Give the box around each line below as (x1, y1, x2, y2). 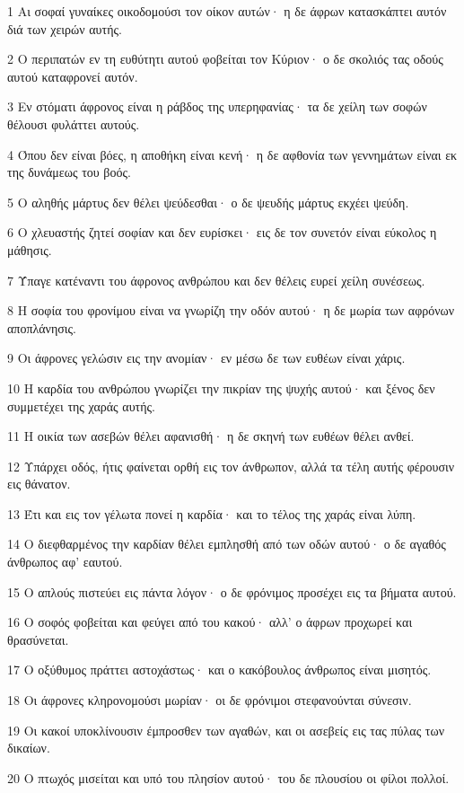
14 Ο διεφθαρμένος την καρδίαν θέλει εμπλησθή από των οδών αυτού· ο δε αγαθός (7, 534, 446, 553)
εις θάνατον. (7, 474, 71, 493)
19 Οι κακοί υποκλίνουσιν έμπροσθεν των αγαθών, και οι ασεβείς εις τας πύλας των (7, 720, 445, 739)
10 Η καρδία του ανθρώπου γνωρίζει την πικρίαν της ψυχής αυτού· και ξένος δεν (7, 378, 435, 397)
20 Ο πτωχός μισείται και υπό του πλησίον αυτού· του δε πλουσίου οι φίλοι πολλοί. (7, 768, 450, 787)
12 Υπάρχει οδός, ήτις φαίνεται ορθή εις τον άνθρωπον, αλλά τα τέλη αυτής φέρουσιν (7, 456, 455, 475)
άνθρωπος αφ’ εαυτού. (7, 552, 123, 571)
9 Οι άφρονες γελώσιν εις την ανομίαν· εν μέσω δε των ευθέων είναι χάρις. (7, 348, 406, 367)
